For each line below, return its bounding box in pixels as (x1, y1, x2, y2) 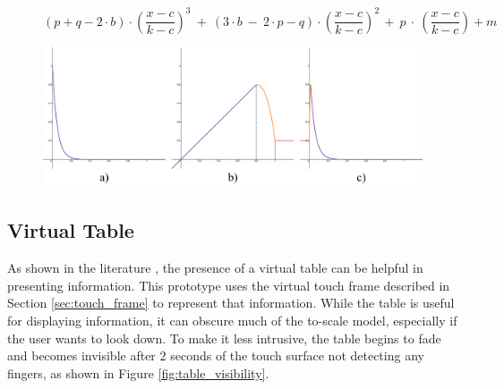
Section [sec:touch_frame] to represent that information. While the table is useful (7, 293, 455, 312)
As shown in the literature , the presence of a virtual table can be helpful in (7, 258, 423, 277)
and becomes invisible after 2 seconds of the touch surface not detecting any (7, 346, 424, 365)
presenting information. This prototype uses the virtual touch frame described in (7, 275, 450, 294)
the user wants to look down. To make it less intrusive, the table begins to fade (7, 328, 441, 347)
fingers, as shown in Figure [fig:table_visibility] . (7, 363, 269, 382)
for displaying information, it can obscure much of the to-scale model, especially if (7, 311, 457, 329)
